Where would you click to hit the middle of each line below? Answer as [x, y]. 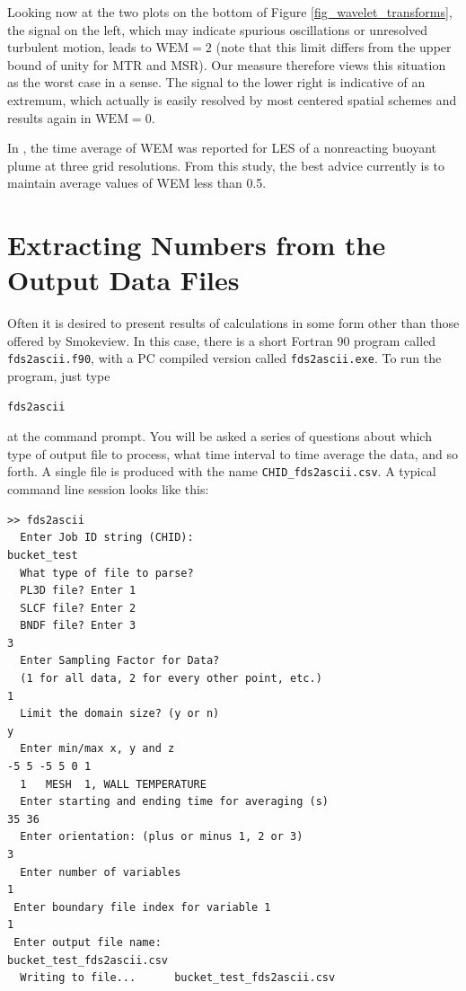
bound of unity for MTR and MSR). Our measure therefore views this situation [227, 64]
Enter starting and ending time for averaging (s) [174, 802]
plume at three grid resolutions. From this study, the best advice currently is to [226, 165]
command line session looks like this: [108, 489]
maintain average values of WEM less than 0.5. [137, 183]
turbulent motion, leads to [79, 47]
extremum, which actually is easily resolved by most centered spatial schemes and [232, 99]
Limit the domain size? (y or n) [120, 714]
